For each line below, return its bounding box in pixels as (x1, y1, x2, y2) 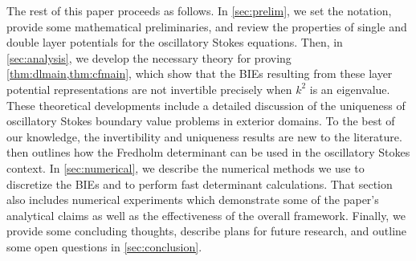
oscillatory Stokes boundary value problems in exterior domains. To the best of (6, 112, 395, 129)
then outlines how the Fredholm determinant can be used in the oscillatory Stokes (6, 144, 410, 161)
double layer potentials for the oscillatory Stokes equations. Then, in (6, 34, 343, 51)
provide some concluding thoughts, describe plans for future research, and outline (6, 222, 407, 239)
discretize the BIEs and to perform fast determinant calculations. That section (6, 175, 393, 192)
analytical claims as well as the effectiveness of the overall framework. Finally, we (6, 206, 406, 223)
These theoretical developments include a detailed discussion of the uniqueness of (6, 96, 406, 113)
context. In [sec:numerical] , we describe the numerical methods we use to (6, 159, 365, 176)
